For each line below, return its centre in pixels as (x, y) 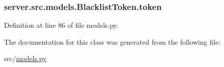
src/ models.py (25, 58)
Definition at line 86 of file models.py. (61, 25)
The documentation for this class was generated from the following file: (112, 41)
